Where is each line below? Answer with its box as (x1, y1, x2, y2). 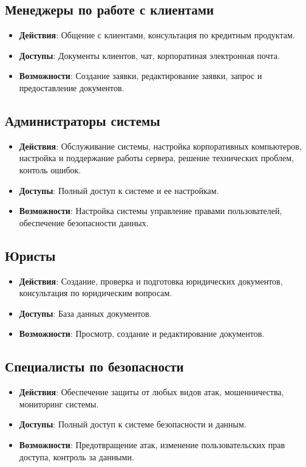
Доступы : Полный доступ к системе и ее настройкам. (19, 184, 219, 196)
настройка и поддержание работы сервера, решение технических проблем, (19, 151, 294, 164)
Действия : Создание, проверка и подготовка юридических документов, (19, 274, 283, 287)
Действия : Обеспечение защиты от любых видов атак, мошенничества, (19, 386, 284, 398)
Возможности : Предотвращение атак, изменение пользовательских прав (19, 438, 285, 451)
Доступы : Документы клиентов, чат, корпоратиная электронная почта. (19, 49, 280, 61)
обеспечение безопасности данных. (19, 216, 149, 229)
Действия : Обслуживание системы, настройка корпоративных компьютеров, (19, 139, 302, 152)
